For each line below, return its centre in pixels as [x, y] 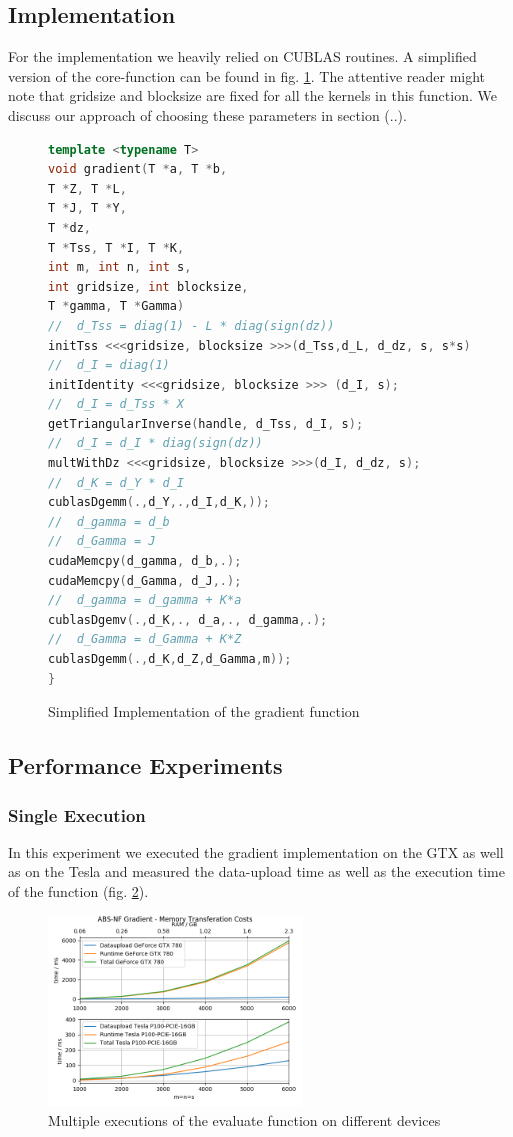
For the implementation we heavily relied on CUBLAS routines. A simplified [242, 56]
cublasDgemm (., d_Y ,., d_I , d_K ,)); [159, 502]
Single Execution [77, 814]
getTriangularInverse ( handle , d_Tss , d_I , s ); [206, 423]
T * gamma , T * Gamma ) [116, 306]
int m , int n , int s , [120, 267]
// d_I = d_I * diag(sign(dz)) [155, 443]
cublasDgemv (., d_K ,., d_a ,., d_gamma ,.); [188, 619]
